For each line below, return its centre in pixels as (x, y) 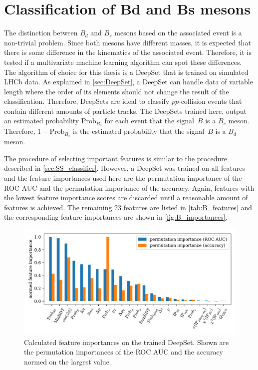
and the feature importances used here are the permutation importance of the (123, 178)
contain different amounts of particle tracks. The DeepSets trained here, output (125, 111)
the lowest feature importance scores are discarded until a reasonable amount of (126, 197)
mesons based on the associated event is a (178, 33)
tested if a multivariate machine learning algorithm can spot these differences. (123, 62)
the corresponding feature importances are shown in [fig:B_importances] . (116, 217)
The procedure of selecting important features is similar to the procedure (116, 158)
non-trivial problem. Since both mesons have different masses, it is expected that (128, 42)
